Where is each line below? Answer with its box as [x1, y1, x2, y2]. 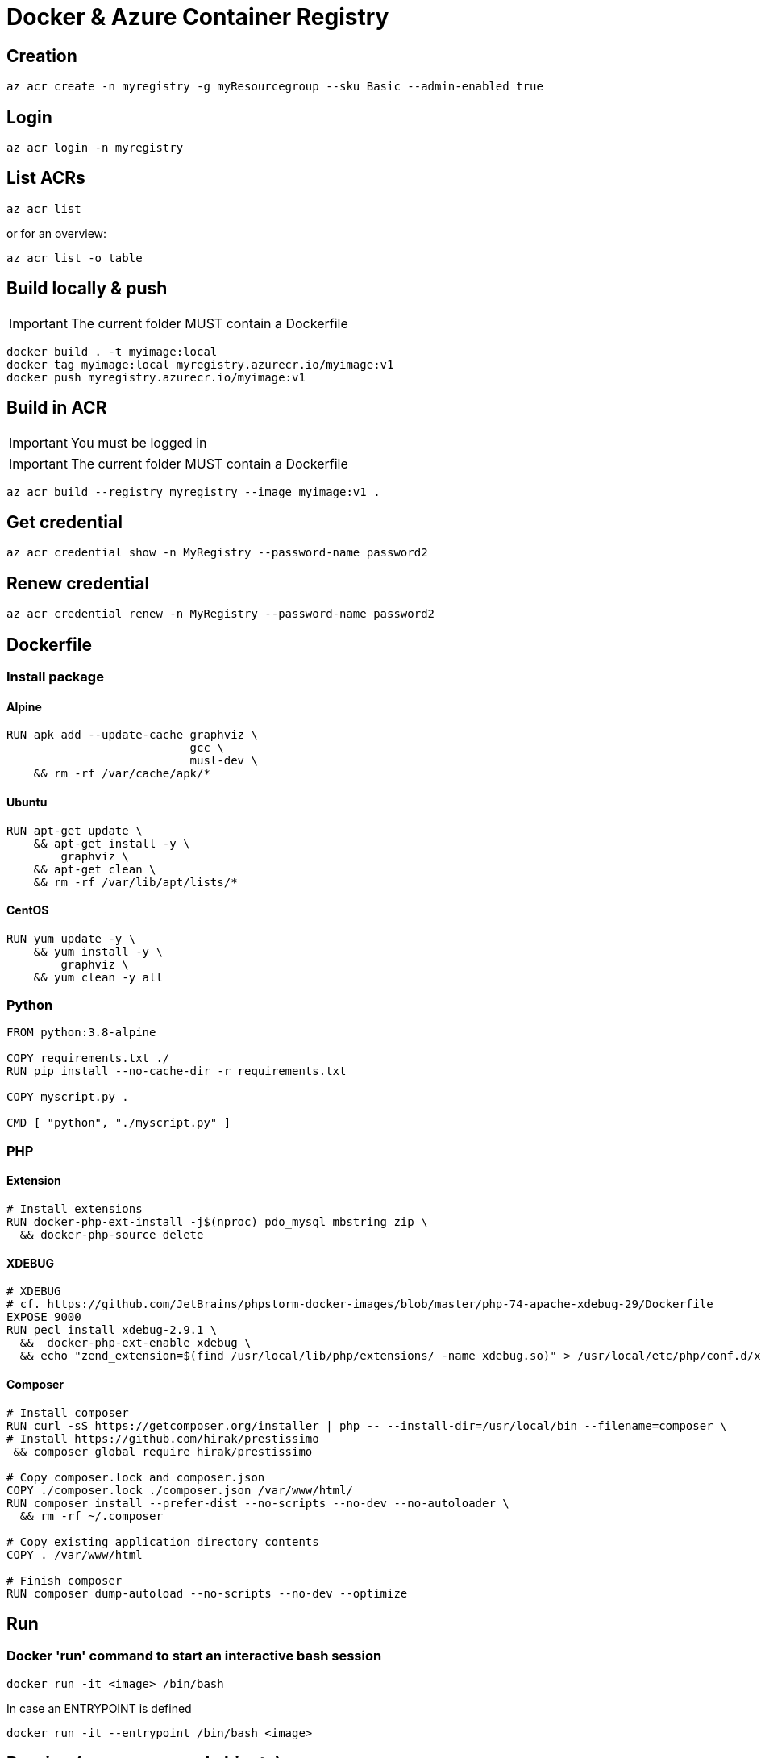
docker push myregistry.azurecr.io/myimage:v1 [6, 370, 306, 384]
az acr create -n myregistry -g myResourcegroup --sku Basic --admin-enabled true [6, 80, 543, 94]
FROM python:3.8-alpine [6, 1026, 156, 1039]
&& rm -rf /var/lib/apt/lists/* [33, 875, 238, 889]
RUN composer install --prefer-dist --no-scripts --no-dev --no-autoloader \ [6, 1496, 509, 1510]
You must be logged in [70, 434, 207, 451]
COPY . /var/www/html [6, 1548, 143, 1561]
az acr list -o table [6, 251, 143, 265]
